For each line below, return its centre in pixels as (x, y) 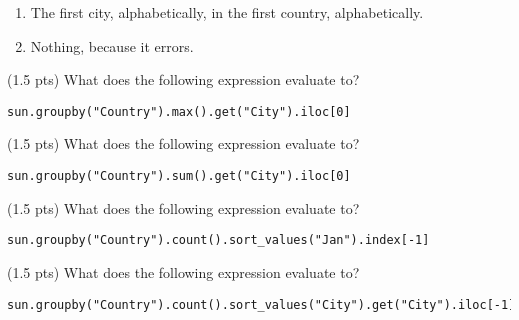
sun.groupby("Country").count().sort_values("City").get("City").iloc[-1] (261, 304)
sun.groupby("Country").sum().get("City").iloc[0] (179, 176)
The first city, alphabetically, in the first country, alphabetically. (227, 12)
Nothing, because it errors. (112, 45)
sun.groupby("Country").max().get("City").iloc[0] (179, 111)
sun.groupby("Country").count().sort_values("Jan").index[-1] (218, 240)
